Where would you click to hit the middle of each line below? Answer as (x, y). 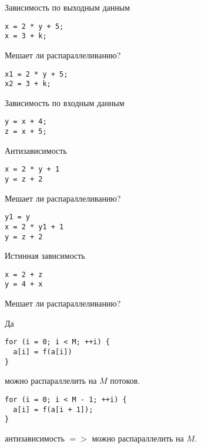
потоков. (125, 381)
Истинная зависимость (45, 256)
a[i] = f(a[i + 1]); (53, 409)
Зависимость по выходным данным (67, 7)
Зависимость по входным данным (65, 102)
